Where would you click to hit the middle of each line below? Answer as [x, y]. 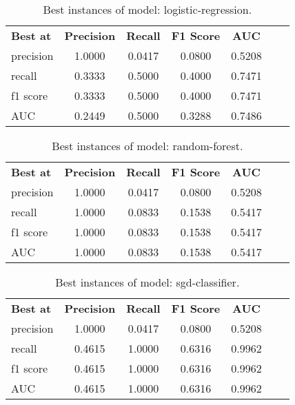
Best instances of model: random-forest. [147, 146]
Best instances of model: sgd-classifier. [147, 282]
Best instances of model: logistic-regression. [147, 9]
